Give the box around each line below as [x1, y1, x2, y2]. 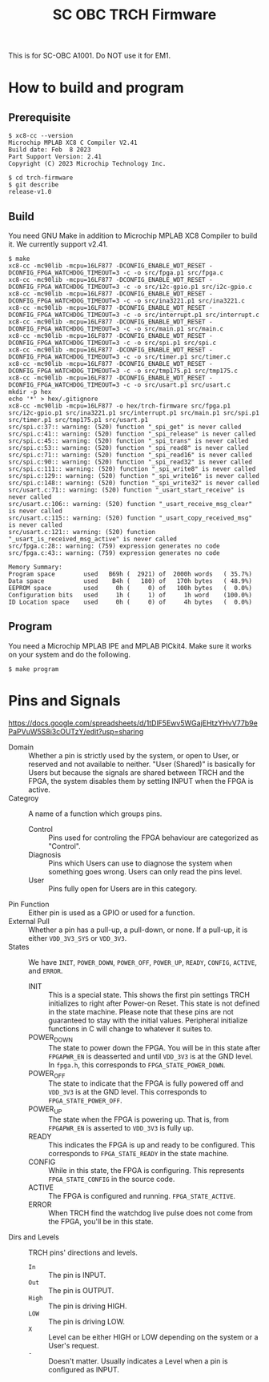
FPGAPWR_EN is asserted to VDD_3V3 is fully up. [48, 1123, 195, 1133]
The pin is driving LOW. [48, 1317, 126, 1327]
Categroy [8, 793, 39, 802]
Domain [8, 742, 34, 752]
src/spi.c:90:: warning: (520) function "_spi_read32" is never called [8, 458, 252, 466]
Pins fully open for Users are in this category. [48, 883, 198, 894]
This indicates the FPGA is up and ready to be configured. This [48, 1140, 255, 1150]
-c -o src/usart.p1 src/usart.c [122, 381, 231, 389]
